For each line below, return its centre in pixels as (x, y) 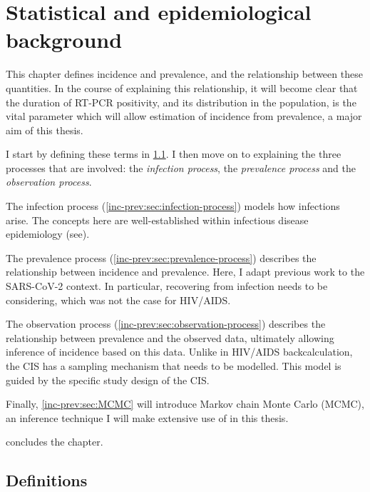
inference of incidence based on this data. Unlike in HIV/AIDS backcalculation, (179, 352)
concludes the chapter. (55, 442)
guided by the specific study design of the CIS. (108, 380)
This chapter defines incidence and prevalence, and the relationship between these (184, 74)
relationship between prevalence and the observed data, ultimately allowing (170, 337)
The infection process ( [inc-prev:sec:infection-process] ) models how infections (173, 206)
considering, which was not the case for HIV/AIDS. (118, 300)
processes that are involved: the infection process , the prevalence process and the (181, 167)
